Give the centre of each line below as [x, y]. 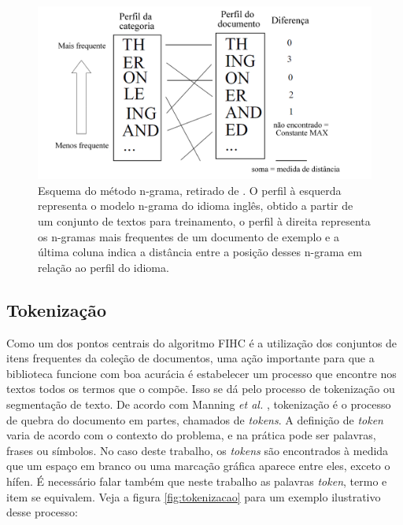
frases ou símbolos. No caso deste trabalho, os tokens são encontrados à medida [198, 450]
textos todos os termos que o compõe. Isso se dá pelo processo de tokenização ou [201, 389]
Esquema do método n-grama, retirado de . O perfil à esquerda [190, 190]
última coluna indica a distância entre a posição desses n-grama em [200, 252]
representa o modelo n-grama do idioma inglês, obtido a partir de [196, 206]
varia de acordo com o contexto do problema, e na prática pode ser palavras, [191, 435]
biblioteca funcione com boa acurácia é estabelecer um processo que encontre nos [201, 373]
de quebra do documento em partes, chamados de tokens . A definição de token [195, 419]
